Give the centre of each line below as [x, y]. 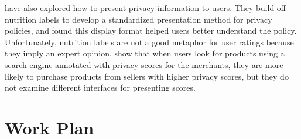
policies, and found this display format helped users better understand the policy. [151, 31]
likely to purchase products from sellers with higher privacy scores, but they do [147, 76]
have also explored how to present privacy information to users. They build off [146, 8]
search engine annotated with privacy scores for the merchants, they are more [144, 64]
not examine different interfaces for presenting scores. [100, 88]
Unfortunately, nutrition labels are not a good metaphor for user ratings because [149, 42]
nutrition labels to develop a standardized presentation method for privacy [138, 19]
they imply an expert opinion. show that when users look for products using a [145, 53]
